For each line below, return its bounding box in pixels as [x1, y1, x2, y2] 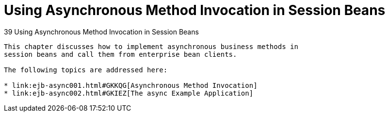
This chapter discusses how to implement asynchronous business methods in [4, 42, 298, 50]
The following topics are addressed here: [4, 66, 168, 74]
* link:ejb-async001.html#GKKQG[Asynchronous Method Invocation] [4, 81, 258, 89]
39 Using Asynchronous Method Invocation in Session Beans [4, 27, 199, 36]
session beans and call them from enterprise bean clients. [4, 50, 237, 58]
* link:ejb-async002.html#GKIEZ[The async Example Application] [4, 89, 254, 97]
